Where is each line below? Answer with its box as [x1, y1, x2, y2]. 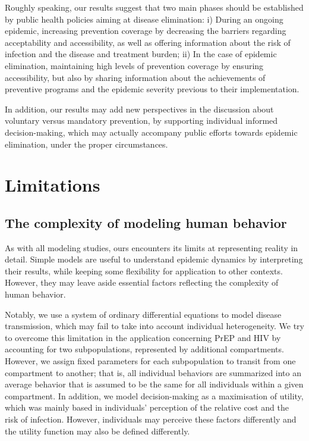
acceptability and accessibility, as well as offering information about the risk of [5, 36, 291, 48]
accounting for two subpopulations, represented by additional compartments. [5, 343, 284, 355]
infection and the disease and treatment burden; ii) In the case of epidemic [5, 48, 277, 60]
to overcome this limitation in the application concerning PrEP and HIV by [5, 331, 281, 343]
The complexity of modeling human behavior [5, 213, 287, 232]
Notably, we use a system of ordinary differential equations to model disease [5, 308, 282, 320]
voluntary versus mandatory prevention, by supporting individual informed [5, 114, 278, 127]
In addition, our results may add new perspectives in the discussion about [5, 102, 274, 115]
